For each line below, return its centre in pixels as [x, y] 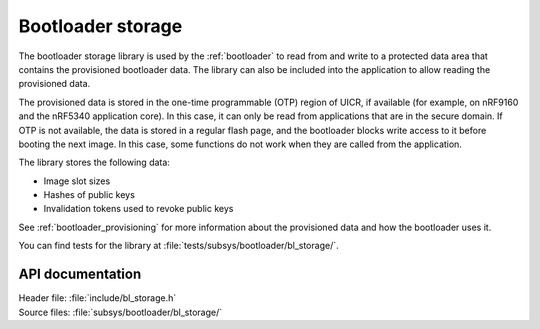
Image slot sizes [77, 181]
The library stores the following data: [94, 162]
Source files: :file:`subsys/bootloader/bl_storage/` [120, 312]
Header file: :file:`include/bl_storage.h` [97, 298]
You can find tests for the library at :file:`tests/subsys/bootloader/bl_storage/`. [178, 246]
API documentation [80, 274]
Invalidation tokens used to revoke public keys [138, 209]
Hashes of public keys [89, 195]
